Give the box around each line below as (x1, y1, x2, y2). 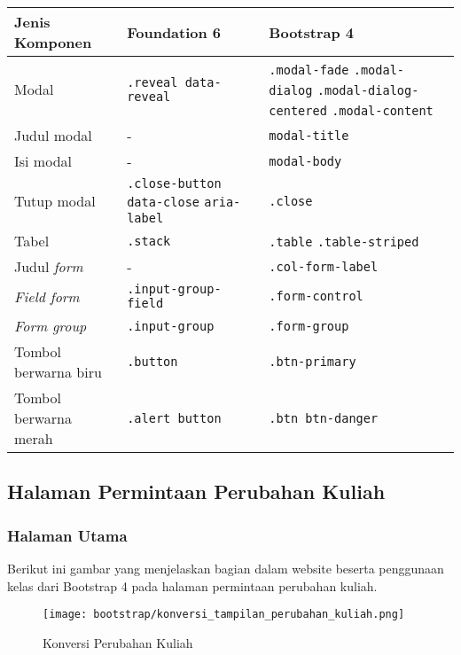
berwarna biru (14, 362, 102, 382)
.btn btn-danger (269, 410, 379, 425)
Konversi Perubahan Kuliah (43, 633, 193, 651)
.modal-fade (269, 63, 349, 77)
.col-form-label (269, 259, 379, 274)
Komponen (14, 32, 92, 52)
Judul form (14, 256, 83, 277)
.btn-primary (269, 355, 356, 369)
